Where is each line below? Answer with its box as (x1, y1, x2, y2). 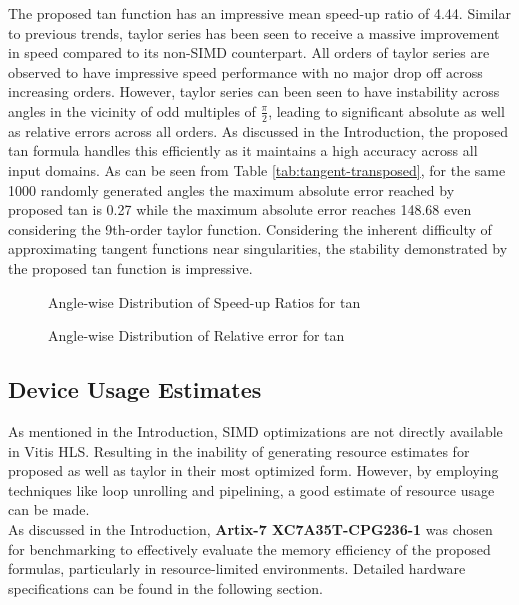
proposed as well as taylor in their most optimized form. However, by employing (8, 460, 499, 481)
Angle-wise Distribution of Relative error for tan (48, 325, 345, 346)
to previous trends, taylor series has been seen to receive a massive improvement (8, 22, 500, 43)
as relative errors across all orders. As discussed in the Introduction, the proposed (8, 120, 509, 141)
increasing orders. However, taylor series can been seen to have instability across (8, 81, 500, 102)
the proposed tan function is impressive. (8, 257, 253, 278)
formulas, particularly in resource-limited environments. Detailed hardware (8, 558, 466, 579)
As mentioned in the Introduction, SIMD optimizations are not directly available (8, 420, 503, 441)
